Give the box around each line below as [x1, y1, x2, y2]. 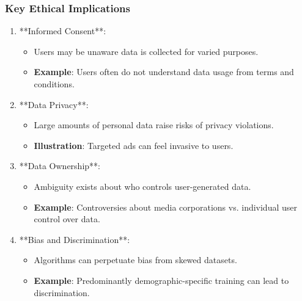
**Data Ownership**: [19, 159, 100, 172]
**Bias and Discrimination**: [19, 233, 130, 245]
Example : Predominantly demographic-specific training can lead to [34, 274, 289, 286]
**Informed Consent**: [19, 24, 106, 37]
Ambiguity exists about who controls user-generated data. [34, 180, 251, 192]
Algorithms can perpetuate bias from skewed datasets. [34, 253, 237, 266]
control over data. [34, 212, 100, 225]
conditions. [34, 78, 75, 90]
